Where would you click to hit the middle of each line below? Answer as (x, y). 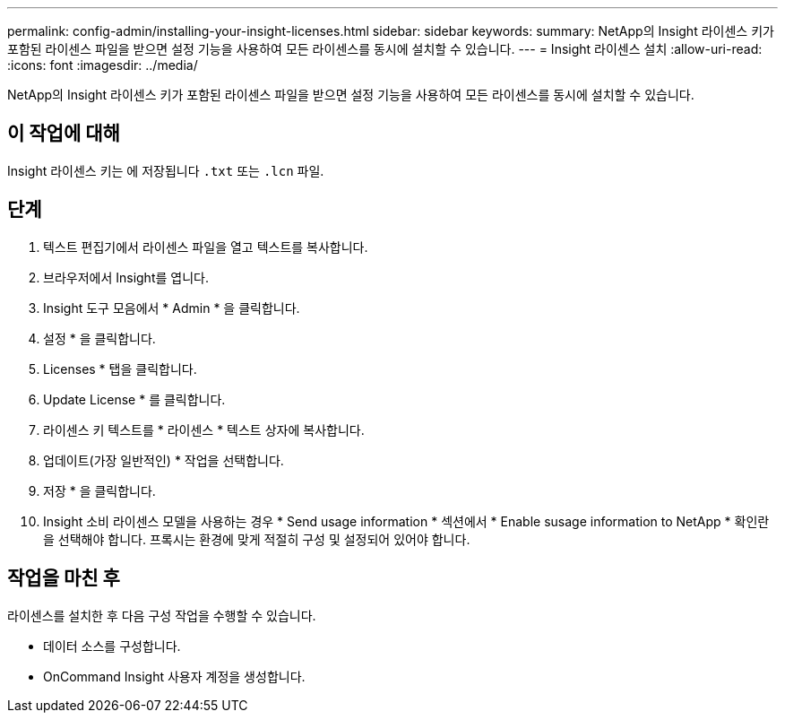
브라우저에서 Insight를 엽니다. (126, 277)
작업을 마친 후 (64, 578)
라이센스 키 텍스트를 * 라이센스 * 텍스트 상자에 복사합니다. (204, 429)
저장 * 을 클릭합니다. (99, 490)
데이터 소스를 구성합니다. (112, 646)
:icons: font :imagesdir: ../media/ (103, 65)
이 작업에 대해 (64, 134)
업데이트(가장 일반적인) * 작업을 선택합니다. (164, 460)
